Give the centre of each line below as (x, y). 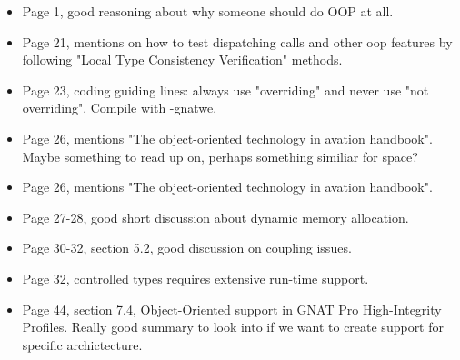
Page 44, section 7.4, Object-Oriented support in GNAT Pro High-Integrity (232, 309)
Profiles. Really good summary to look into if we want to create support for (233, 327)
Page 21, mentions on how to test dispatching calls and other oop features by (237, 41)
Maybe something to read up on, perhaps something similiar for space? (220, 156)
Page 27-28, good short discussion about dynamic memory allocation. (215, 217)
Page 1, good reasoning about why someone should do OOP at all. (208, 11)
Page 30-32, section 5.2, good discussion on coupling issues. (187, 248)
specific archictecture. (82, 344)
